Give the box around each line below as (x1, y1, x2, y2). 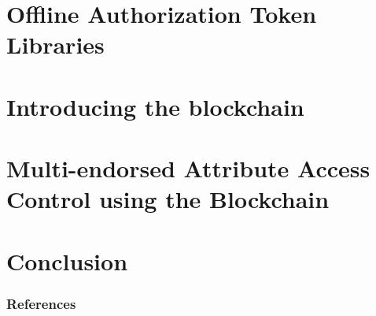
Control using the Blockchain (6, 183, 330, 215)
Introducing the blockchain (6, 90, 304, 122)
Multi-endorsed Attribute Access (6, 152, 370, 184)
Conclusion (6, 244, 128, 277)
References (6, 293, 76, 313)
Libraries (6, 28, 105, 61)
